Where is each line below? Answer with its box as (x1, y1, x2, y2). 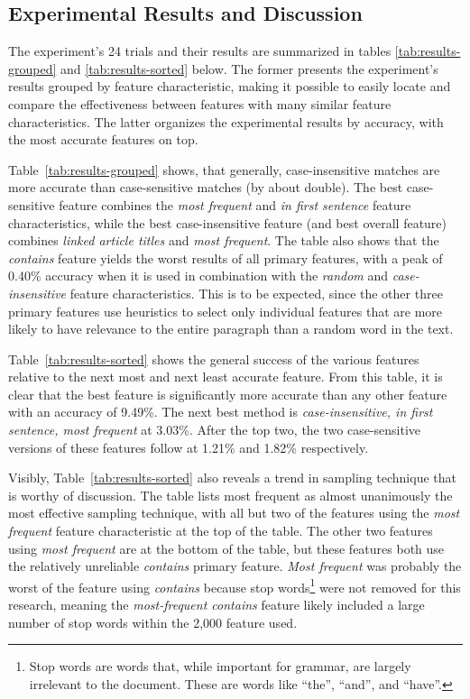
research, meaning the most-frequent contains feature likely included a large (8, 595, 425, 614)
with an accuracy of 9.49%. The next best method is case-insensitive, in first (8, 402, 433, 421)
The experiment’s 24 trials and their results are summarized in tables (8, 41, 392, 60)
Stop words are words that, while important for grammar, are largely (29, 657, 411, 676)
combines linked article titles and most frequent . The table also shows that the (8, 231, 439, 250)
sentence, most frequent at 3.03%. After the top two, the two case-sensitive (8, 420, 421, 439)
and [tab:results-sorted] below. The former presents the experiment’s (60, 59, 438, 78)
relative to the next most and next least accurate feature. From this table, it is (8, 367, 443, 386)
